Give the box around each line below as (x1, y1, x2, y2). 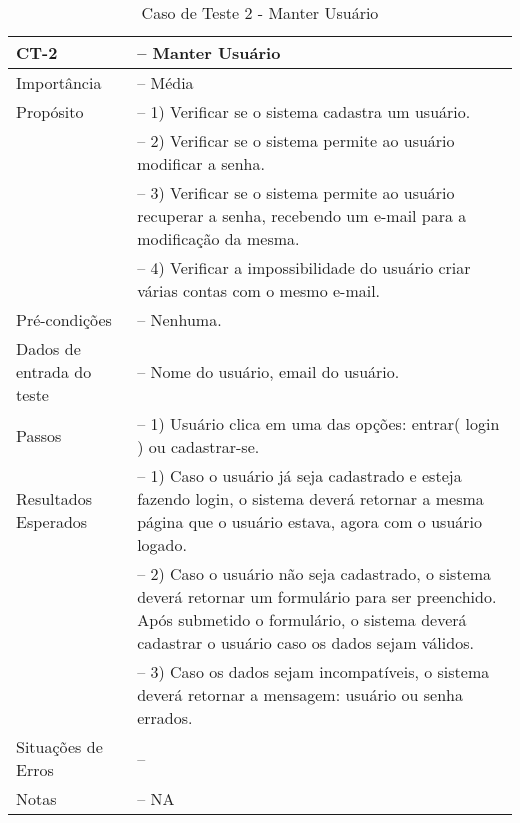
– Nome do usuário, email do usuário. (137, 360, 400, 383)
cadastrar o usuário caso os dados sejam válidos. (137, 631, 474, 654)
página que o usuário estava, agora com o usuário (137, 510, 483, 533)
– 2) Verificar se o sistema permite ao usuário (137, 129, 455, 152)
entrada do (16, 360, 92, 383)
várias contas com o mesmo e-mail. (137, 279, 381, 302)
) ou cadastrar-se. (137, 435, 260, 458)
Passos (16, 423, 62, 447)
